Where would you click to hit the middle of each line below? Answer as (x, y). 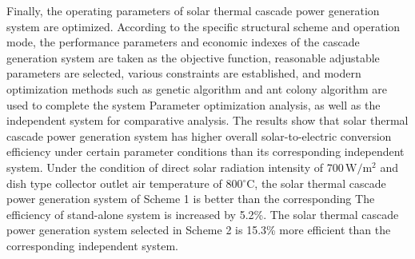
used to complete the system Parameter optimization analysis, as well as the (194, 104)
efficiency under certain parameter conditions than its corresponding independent (206, 151)
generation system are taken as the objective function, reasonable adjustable (193, 57)
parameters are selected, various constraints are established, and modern (184, 73)
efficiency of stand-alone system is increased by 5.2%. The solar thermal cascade (203, 214)
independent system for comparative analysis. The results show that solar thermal (207, 120)
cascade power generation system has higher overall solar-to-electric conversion (199, 135)
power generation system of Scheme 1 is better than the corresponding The (191, 199)
